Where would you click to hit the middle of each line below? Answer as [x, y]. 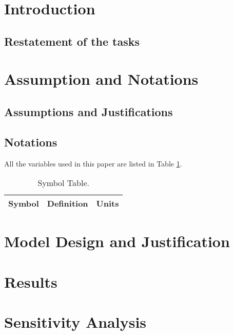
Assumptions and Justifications [89, 111]
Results [31, 281]
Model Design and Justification [117, 241]
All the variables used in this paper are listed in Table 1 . [93, 163]
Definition [67, 203]
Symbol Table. [63, 183]
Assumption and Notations [101, 79]
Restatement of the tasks [72, 41]
